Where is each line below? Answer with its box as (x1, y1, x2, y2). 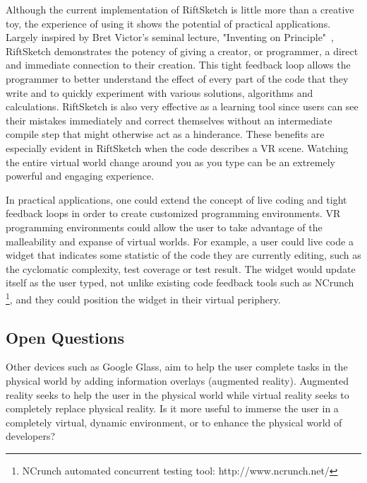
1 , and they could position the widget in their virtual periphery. (6, 289, 281, 306)
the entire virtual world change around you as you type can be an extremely (6, 154, 335, 169)
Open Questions (6, 326, 125, 348)
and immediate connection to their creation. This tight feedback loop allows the (6, 57, 351, 72)
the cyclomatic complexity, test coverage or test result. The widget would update (6, 261, 356, 276)
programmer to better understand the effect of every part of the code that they (6, 71, 349, 86)
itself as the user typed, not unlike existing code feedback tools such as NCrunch (6, 275, 354, 290)
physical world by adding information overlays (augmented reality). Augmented (6, 373, 349, 388)
